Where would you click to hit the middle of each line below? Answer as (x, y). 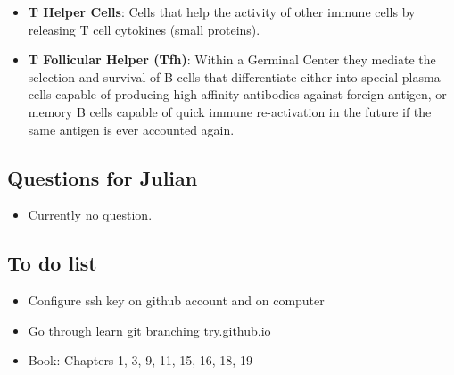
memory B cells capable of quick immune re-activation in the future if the (230, 111)
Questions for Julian (103, 177)
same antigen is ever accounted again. (131, 129)
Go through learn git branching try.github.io (149, 330)
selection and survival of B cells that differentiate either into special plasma (234, 76)
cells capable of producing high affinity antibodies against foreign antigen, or (237, 94)
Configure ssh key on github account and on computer (176, 300)
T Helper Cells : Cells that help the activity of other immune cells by (222, 12)
